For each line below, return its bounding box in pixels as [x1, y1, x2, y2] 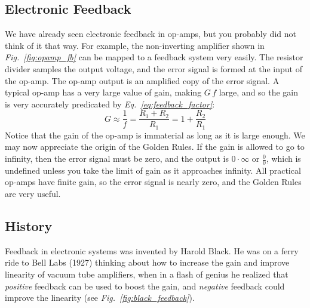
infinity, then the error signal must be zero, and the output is [5, 152, 229, 165]
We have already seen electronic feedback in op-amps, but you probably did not [5, 27, 296, 40]
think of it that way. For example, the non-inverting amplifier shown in [5, 39, 265, 51]
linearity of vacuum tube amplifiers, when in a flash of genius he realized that [5, 268, 288, 281]
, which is [266, 152, 301, 165]
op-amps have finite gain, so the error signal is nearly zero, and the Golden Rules [5, 175, 302, 188]
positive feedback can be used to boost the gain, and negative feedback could [5, 279, 285, 292]
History [5, 217, 53, 235]
